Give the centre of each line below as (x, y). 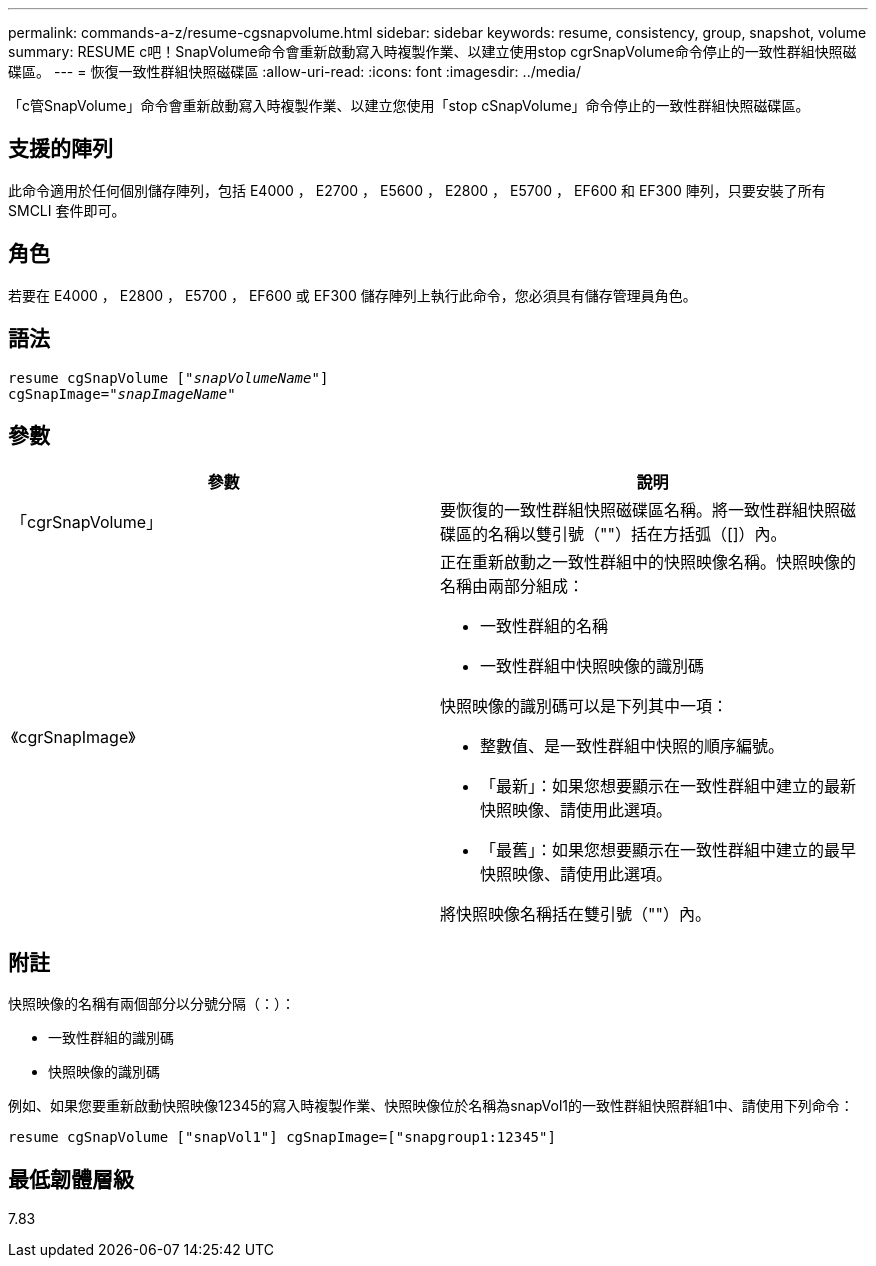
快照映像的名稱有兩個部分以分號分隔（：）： (151, 1004)
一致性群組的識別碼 (111, 1038)
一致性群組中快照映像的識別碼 (592, 666)
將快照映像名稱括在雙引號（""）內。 (575, 914)
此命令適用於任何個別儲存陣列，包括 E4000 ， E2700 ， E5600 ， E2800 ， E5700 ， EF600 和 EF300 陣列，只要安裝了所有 (417, 190)
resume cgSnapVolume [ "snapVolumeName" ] (168, 377)
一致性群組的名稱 (544, 626)
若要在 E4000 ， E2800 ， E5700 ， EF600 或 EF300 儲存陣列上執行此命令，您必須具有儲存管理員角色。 (352, 295)
